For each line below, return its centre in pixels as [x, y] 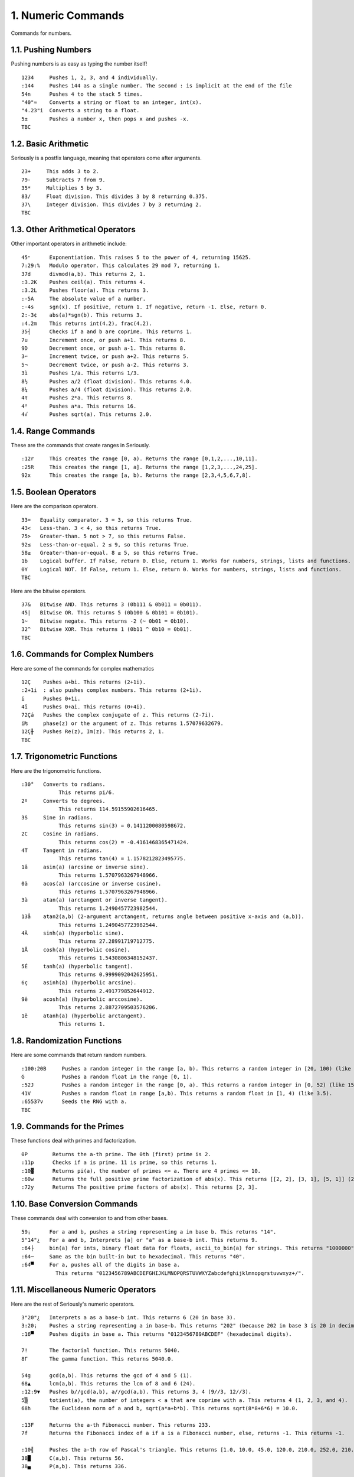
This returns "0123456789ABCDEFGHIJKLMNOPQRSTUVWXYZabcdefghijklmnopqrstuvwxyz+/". [180, 1273]
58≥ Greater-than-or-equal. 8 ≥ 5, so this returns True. [110, 553]
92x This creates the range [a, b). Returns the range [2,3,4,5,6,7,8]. [137, 475]
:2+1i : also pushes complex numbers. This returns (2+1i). [112, 690]
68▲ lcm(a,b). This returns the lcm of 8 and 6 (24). [109, 1384]
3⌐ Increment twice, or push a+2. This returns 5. [106, 357]
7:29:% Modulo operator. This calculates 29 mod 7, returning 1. [121, 266]
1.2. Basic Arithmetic [50, 144]
